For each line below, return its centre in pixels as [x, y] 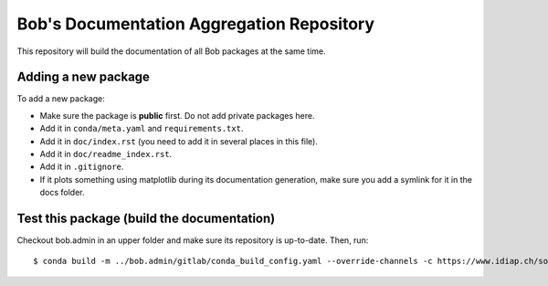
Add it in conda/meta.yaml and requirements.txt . [142, 129]
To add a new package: [61, 99]
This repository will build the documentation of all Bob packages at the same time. [171, 51]
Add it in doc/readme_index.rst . [106, 154]
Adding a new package [84, 77]
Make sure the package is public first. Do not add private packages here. [177, 115]
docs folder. [63, 193]
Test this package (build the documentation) [146, 218]
